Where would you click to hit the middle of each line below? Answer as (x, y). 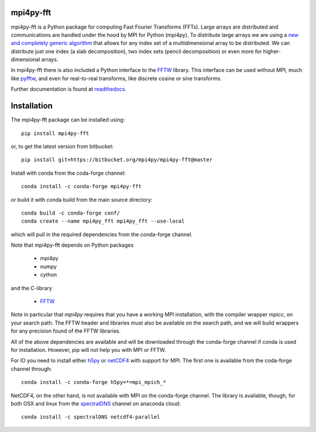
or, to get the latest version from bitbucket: (62, 146)
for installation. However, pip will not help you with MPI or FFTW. (88, 350)
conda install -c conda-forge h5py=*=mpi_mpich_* (94, 382)
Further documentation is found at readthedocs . (69, 89)
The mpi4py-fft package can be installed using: (68, 120)
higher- (272, 51)
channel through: (31, 369)
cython (49, 275)
